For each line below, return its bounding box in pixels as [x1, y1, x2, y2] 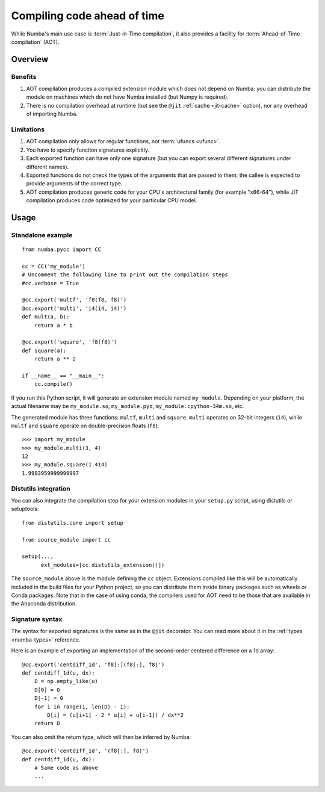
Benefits [11, 72, 37, 81]
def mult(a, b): [22, 314, 70, 320]
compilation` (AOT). [11, 38, 60, 45]
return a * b [34, 322, 73, 329]
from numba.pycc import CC [22, 246, 102, 253]
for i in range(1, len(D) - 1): [34, 703, 130, 710]
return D [34, 720, 60, 727]
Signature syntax [11, 615, 63, 623]
